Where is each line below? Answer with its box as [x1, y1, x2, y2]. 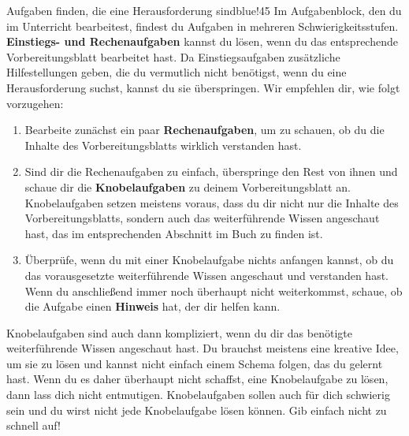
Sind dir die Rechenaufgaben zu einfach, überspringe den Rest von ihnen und [24, 163, 398, 180]
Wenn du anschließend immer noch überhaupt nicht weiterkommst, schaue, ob [24, 282, 403, 299]
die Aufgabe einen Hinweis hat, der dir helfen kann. [24, 298, 281, 315]
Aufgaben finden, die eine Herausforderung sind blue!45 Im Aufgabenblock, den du [6, 2, 402, 18]
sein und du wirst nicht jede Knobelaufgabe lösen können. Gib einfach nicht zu [6, 401, 387, 418]
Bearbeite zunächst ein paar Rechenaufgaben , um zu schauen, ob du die [24, 121, 385, 138]
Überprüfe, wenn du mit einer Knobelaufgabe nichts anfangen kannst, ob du [24, 252, 394, 268]
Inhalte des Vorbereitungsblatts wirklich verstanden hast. [24, 136, 302, 153]
